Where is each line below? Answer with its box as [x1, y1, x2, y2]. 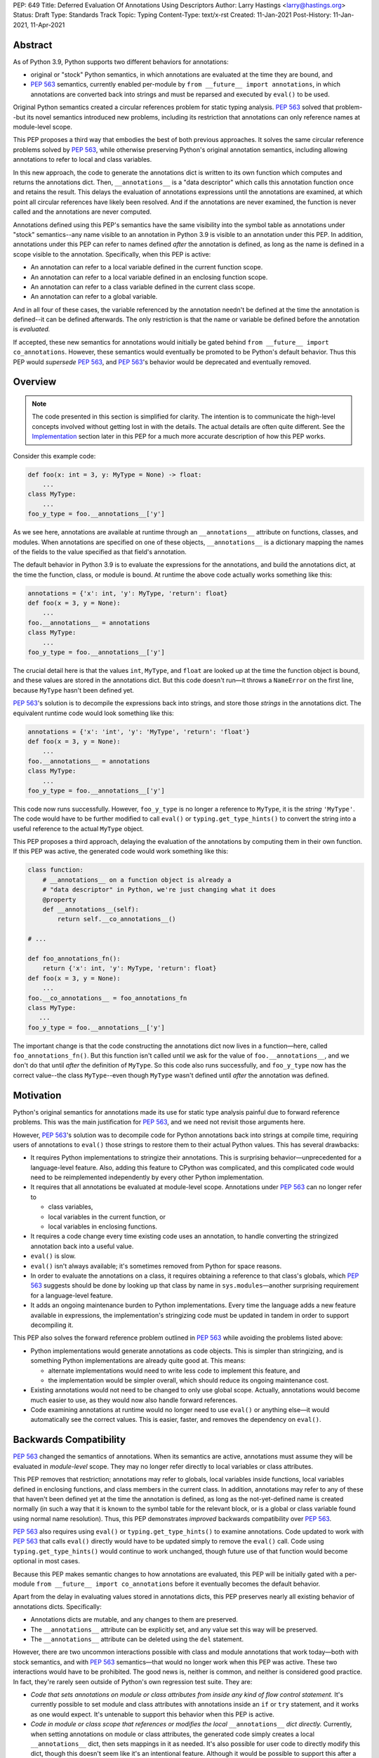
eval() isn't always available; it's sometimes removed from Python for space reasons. [30, 1262, 282, 1270]
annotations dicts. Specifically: [13, 1602, 102, 1610]
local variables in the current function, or [48, 1212, 166, 1221]
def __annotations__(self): [42, 905, 140, 913]
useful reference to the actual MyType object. [13, 824, 144, 833]
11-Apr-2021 [30, 20, 65, 29]
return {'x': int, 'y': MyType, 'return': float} [42, 964, 217, 973]
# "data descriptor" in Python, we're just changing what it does [42, 886, 277, 894]
